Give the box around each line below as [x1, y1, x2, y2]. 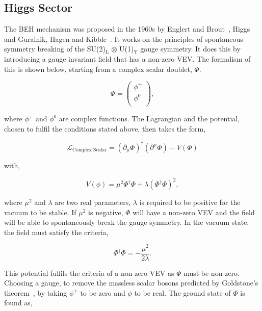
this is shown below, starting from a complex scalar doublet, [4, 63, 192, 74]
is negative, [88, 206, 123, 217]
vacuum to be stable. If [4, 206, 76, 217]
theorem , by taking [4, 287, 67, 298]
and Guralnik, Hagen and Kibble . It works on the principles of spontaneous [4, 33, 243, 44]
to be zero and [80, 287, 125, 298]
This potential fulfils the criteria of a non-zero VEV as [4, 267, 174, 278]
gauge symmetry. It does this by [140, 43, 241, 54]
